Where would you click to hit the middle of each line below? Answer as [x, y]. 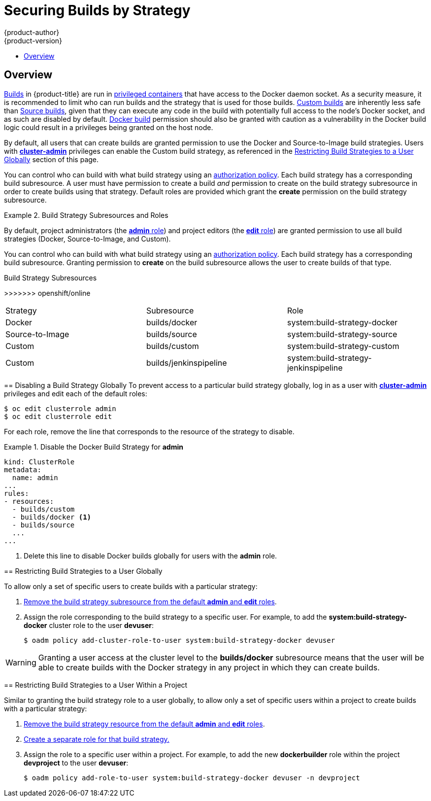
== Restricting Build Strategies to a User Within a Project [96, 685]
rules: [17, 493]
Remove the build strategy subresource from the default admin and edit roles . [150, 601]
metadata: [23, 470]
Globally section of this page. [51, 159]
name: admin [35, 477]
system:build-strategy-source [342, 334]
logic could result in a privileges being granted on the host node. [109, 127]
